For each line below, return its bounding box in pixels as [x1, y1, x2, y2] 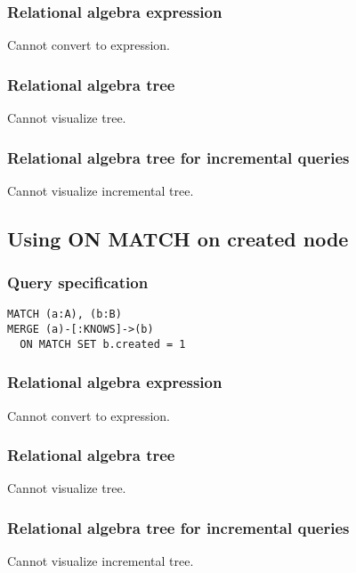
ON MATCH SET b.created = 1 [20, 337, 186, 351]
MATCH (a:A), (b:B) [7, 308, 122, 321]
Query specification [7, 271, 149, 294]
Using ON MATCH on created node [7, 224, 349, 252]
